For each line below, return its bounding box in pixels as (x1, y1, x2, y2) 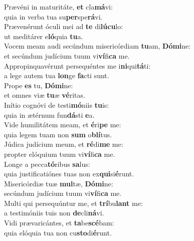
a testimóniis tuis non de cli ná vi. (4, 207, 104, 218)
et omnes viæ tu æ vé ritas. (4, 90, 85, 100)
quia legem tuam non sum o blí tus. (4, 129, 112, 139)
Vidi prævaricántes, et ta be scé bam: (4, 217, 114, 228)
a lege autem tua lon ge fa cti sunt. (4, 70, 109, 81)
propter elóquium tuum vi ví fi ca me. (4, 148, 115, 159)
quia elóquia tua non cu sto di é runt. (4, 227, 112, 237)
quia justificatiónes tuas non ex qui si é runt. (4, 168, 134, 179)
